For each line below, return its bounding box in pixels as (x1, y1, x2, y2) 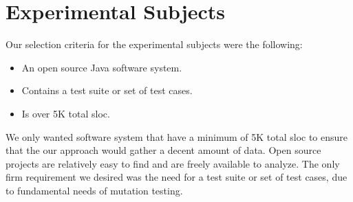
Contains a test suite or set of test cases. (21, 83, 193, 98)
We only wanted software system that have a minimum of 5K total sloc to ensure (6, 129, 348, 144)
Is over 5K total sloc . (21, 106, 110, 120)
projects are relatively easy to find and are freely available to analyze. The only (6, 156, 340, 170)
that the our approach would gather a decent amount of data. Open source (6, 143, 321, 157)
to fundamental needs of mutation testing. (6, 183, 183, 197)
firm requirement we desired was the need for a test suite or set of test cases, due (6, 170, 347, 184)
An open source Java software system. (21, 60, 182, 74)
